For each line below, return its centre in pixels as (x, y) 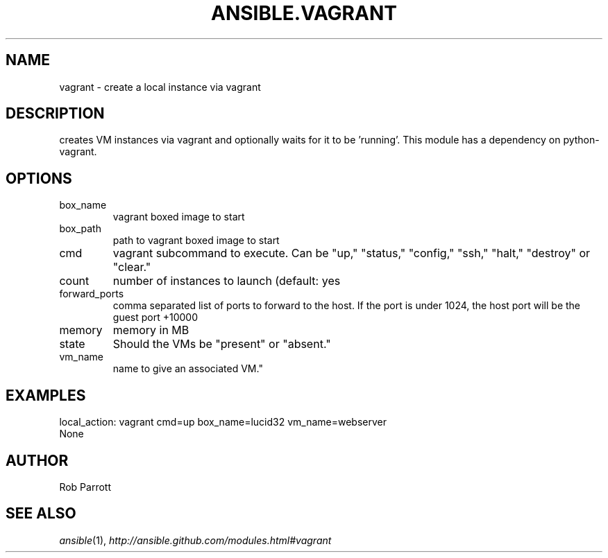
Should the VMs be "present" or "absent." (222, 344)
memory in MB (151, 330)
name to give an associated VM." (188, 369)
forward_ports (92, 294)
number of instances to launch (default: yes (227, 281)
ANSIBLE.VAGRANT (304, 13)
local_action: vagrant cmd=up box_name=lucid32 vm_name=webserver (223, 422)
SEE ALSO (41, 514)
